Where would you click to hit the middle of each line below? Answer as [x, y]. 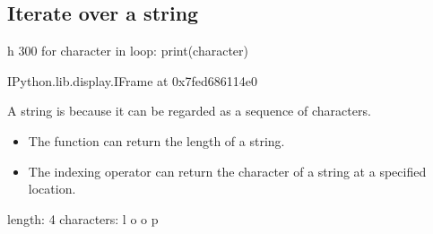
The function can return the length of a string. [156, 140]
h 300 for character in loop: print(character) [128, 51]
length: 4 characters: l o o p [83, 218]
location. [52, 189]
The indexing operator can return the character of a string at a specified [227, 171]
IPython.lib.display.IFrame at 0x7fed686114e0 [133, 80]
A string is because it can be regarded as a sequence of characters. [189, 111]
